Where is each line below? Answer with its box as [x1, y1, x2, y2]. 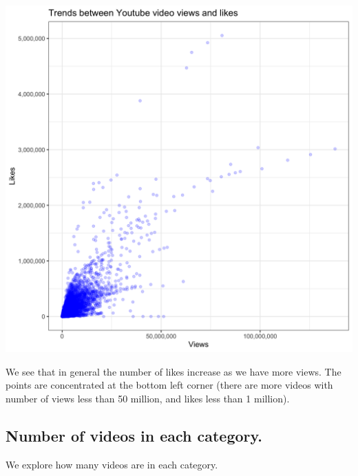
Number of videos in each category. [6, 424, 262, 446]
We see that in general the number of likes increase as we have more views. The [6, 364, 341, 378]
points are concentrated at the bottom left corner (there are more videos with [6, 378, 333, 392]
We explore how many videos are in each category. [6, 457, 218, 471]
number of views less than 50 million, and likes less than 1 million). [6, 391, 290, 405]
